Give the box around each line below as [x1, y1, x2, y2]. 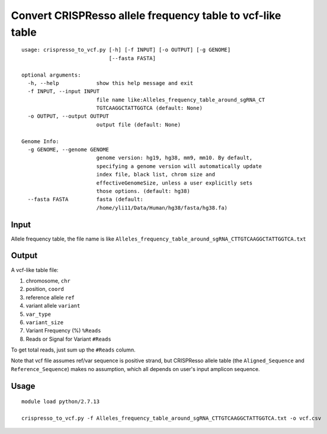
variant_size [25, 319, 64, 326]
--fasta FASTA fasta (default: [27, 196, 143, 203]
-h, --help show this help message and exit [27, 80, 194, 86]
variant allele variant [25, 302, 81, 309]
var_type [25, 311, 52, 318]
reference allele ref [25, 294, 75, 301]
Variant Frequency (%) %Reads [25, 327, 101, 334]
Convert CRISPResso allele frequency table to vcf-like [11, 9, 281, 22]
